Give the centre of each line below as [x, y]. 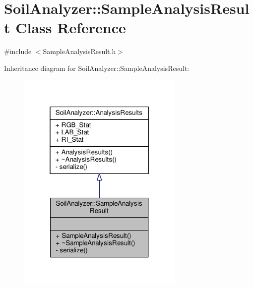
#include [18, 51]
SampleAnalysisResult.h [79, 51]
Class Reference [71, 28]
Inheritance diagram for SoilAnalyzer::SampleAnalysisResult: [97, 68]
